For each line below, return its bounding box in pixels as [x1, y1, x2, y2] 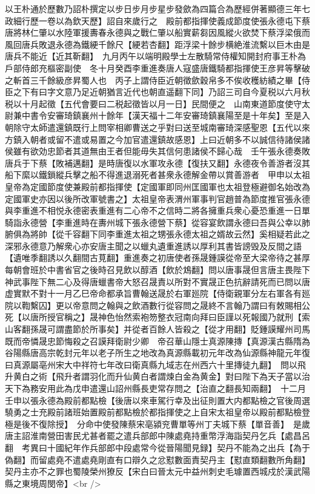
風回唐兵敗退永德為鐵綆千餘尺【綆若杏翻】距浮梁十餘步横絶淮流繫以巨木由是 [5, 38, 310, 50]
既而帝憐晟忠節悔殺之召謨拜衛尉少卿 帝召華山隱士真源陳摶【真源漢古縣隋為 [5, 334, 310, 347]
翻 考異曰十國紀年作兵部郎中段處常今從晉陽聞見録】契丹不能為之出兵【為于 [5, 441, 310, 453]
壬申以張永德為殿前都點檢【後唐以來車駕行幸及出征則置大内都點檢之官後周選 [5, 394, 310, 406]
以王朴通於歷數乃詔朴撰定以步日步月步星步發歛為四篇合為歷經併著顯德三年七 [5, 2, 310, 15]
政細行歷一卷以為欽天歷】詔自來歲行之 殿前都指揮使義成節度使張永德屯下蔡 [5, 14, 310, 27]
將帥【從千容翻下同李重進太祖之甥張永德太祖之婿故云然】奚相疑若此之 [30, 228, 310, 240]
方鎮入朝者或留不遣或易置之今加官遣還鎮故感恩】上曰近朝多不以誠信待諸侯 [5, 133, 302, 145]
